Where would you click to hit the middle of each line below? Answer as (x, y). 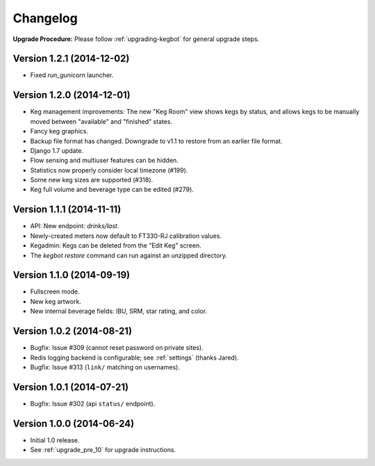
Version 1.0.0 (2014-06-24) (74, 423)
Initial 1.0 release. (55, 440)
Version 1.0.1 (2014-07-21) (70, 387)
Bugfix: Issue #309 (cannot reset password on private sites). (117, 348)
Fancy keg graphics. (59, 131)
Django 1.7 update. (57, 150)
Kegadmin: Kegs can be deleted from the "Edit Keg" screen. (116, 246)
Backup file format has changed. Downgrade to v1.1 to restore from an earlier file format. (156, 141)
